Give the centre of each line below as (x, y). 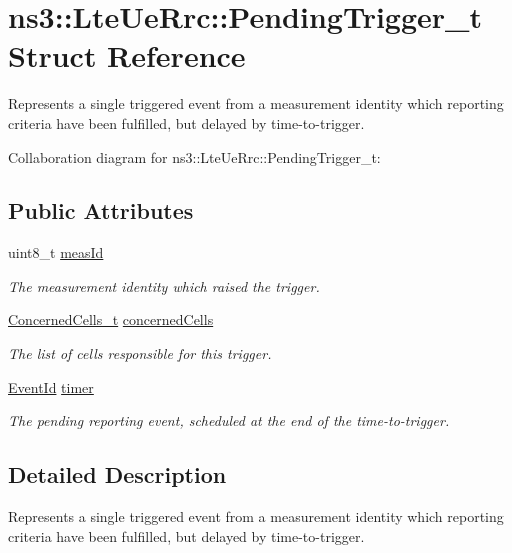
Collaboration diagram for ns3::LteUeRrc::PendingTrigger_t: (194, 156)
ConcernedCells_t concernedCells (111, 319)
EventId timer (51, 386)
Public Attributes (101, 210)
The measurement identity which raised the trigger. (164, 285)
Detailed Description (117, 474)
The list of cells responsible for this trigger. (140, 353)
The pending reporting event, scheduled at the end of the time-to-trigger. (229, 420)
